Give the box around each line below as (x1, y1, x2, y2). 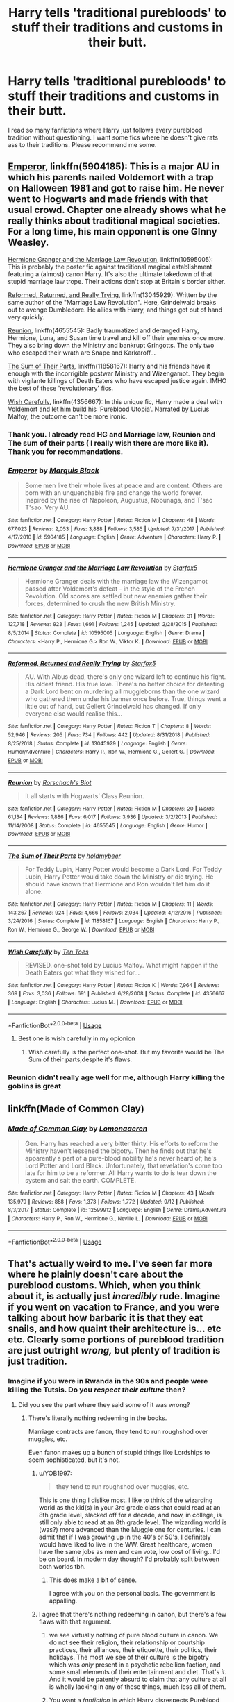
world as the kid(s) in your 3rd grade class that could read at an (38, 1503, 221, 1511)
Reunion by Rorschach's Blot (8, 778, 92, 786)
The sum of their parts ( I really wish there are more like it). (8, 438, 209, 448)
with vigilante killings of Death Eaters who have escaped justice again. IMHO (8, 376, 227, 385)
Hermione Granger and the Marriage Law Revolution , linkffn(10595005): (8, 255, 214, 263)
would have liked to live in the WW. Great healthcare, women (38, 1540, 212, 1549)
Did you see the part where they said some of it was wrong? (17, 1400, 190, 1408)
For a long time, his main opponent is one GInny (8, 226, 217, 237)
